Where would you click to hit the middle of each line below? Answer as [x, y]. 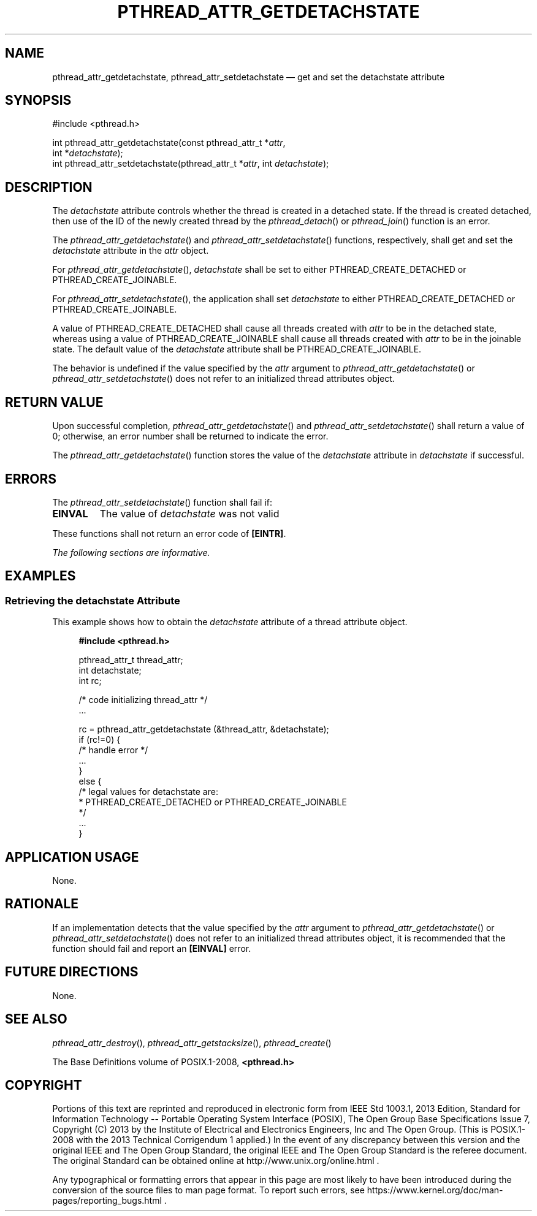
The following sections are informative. [131, 552]
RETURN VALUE [54, 402]
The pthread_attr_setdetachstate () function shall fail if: [162, 502]
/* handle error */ [113, 750]
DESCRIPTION [49, 187]
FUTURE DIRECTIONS [72, 972]
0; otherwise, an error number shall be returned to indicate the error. [190, 436]
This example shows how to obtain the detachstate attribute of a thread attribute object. [230, 622]
